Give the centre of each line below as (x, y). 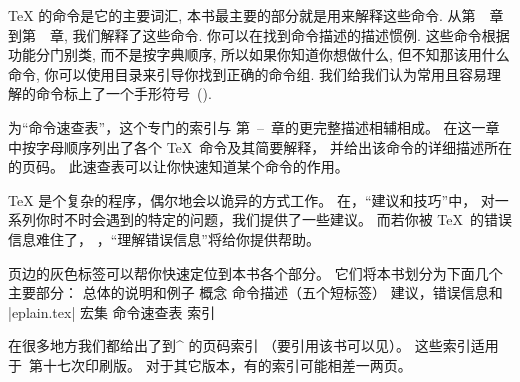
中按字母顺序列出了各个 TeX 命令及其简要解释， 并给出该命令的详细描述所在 (260, 146)
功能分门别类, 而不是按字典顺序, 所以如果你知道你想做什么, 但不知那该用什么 (259, 54)
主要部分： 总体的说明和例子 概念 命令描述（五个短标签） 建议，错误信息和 (255, 292)
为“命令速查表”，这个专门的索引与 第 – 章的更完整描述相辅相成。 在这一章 (254, 126)
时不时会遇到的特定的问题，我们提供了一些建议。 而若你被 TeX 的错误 (280, 219)
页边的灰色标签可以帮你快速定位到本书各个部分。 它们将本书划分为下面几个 (255, 272)
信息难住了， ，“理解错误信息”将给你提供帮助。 (164, 238)
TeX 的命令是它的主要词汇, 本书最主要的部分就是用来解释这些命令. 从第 (242, 15)
